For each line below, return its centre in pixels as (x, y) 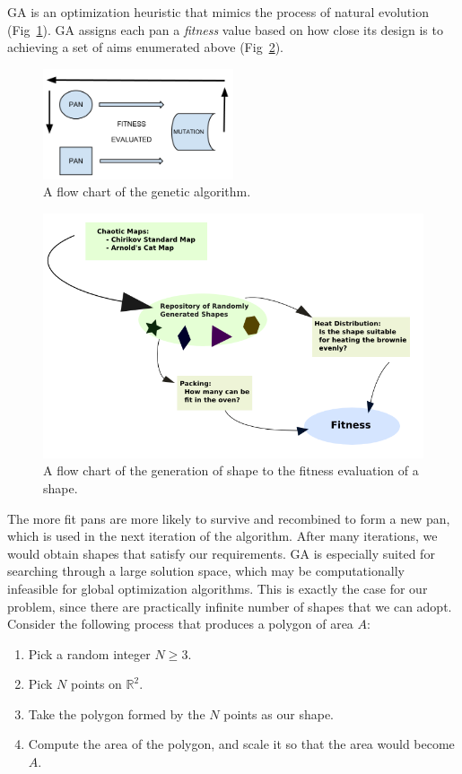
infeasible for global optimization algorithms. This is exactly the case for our (218, 588)
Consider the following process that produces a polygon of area (180, 624)
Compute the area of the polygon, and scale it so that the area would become (241, 744)
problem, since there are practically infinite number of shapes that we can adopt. (230, 606)
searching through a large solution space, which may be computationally (206, 571)
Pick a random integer (89, 653)
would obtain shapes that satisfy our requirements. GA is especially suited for (221, 553)
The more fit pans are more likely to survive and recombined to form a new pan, (229, 518)
